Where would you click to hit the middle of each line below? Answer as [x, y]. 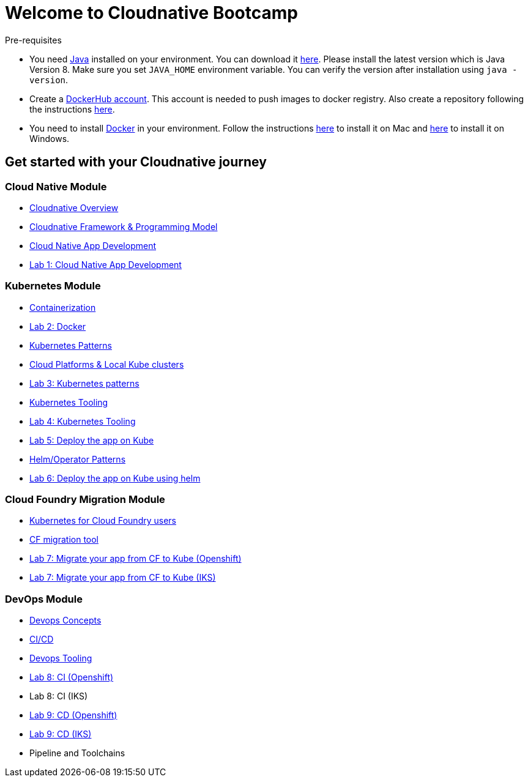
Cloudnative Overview [74, 207]
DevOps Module [44, 599]
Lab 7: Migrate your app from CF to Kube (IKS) [123, 578]
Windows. [50, 138]
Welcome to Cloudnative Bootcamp [151, 13]
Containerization [63, 307]
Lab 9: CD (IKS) [61, 734]
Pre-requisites [33, 40]
